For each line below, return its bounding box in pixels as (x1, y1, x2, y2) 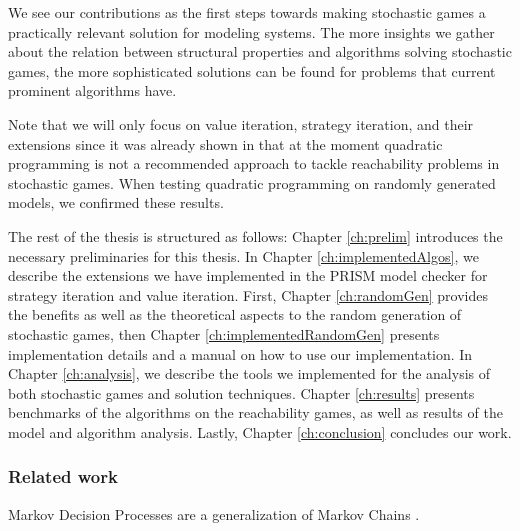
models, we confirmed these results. (8, 192, 224, 213)
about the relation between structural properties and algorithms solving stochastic (8, 41, 512, 62)
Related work (8, 464, 118, 489)
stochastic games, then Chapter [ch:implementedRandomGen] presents (8, 323, 440, 344)
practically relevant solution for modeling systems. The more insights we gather (8, 21, 495, 42)
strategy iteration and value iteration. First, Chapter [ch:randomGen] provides (8, 284, 488, 305)
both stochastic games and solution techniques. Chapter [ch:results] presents (8, 382, 475, 403)
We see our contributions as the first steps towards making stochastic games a (8, 2, 486, 22)
